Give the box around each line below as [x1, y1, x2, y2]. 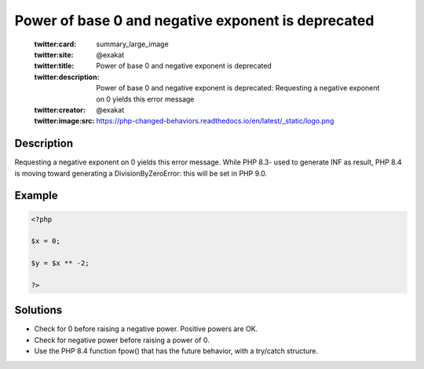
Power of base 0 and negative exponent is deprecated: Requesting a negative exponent [96, 83, 380, 93]
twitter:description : [34, 72, 100, 82]
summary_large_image [96, 39, 169, 49]
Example [14, 189, 58, 202]
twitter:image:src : [34, 116, 95, 126]
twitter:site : [34, 50, 74, 59]
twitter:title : [34, 61, 75, 71]
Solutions [14, 304, 63, 317]
